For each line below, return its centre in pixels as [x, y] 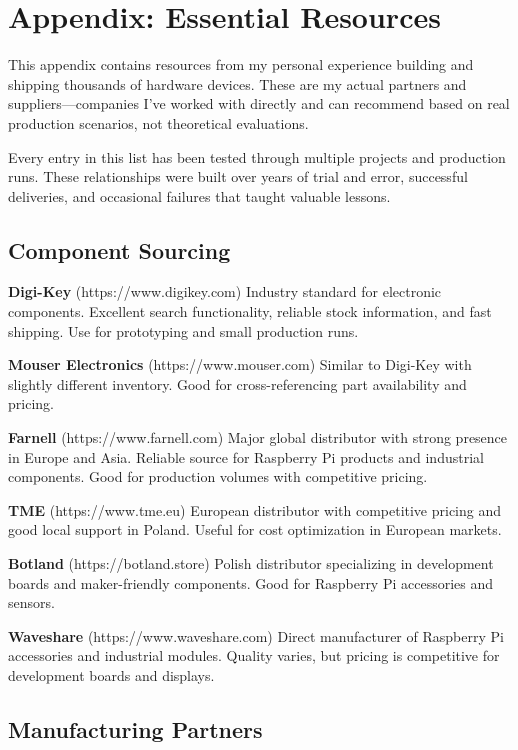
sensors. [31, 602]
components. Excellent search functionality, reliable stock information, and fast [250, 311]
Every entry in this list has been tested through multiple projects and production [257, 156]
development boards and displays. [111, 674]
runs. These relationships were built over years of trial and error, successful [238, 176]
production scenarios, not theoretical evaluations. [158, 122]
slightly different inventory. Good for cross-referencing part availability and [237, 383]
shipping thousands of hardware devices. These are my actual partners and [237, 83]
